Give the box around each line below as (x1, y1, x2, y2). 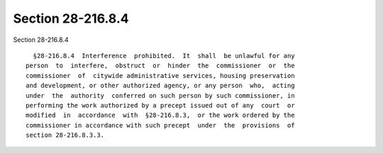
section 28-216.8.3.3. (26, 131, 105, 140)
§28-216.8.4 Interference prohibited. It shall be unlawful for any (33, 52, 295, 59)
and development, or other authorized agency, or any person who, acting (26, 81, 295, 90)
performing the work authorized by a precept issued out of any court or (26, 101, 295, 109)
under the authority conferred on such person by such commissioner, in (26, 91, 295, 99)
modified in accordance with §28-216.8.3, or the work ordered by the (26, 111, 295, 120)
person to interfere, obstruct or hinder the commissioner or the (26, 62, 295, 70)
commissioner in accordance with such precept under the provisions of (26, 121, 295, 129)
